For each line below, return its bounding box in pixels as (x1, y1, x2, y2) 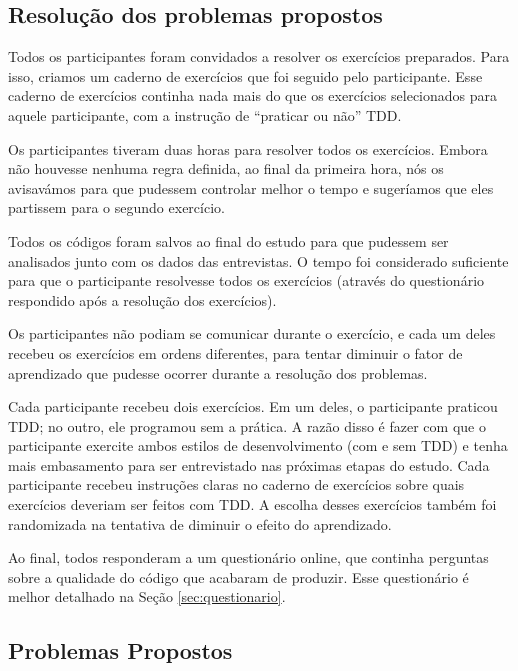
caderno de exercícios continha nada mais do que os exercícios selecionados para (8, 85, 498, 106)
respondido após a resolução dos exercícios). (8, 289, 277, 310)
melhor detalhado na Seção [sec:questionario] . (8, 586, 286, 607)
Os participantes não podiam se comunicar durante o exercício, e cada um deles (8, 323, 496, 344)
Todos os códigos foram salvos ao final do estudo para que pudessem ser (8, 230, 449, 251)
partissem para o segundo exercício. (8, 197, 225, 218)
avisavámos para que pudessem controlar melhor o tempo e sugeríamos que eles (8, 177, 494, 198)
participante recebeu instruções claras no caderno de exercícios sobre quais (8, 474, 465, 495)
